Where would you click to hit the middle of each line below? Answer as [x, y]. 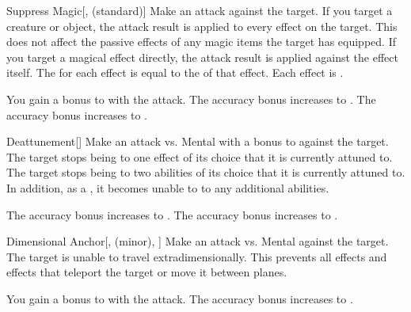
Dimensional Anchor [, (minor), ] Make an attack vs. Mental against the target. [198, 241]
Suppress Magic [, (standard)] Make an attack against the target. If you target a [200, 10]
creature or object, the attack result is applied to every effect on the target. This [202, 26]
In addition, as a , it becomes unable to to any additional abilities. [168, 187]
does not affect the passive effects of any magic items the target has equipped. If [201, 42]
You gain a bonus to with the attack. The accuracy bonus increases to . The [191, 99]
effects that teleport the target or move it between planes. [147, 272]
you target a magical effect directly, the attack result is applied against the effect [202, 57]
